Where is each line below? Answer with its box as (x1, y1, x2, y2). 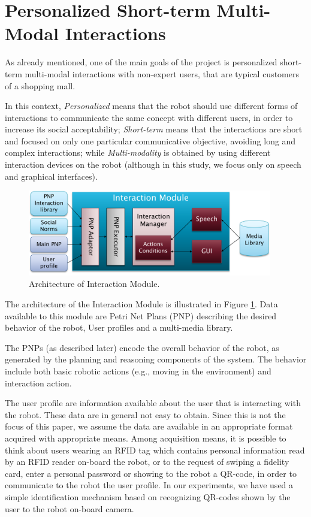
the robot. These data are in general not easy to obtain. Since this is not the (5, 408, 286, 421)
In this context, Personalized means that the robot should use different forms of (5, 99, 298, 112)
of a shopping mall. (5, 79, 76, 92)
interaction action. (5, 376, 72, 389)
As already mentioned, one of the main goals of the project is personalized (5, 56, 277, 68)
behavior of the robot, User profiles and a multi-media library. (5, 321, 233, 334)
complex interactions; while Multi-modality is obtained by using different (5, 146, 271, 159)
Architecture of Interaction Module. (29, 277, 160, 290)
